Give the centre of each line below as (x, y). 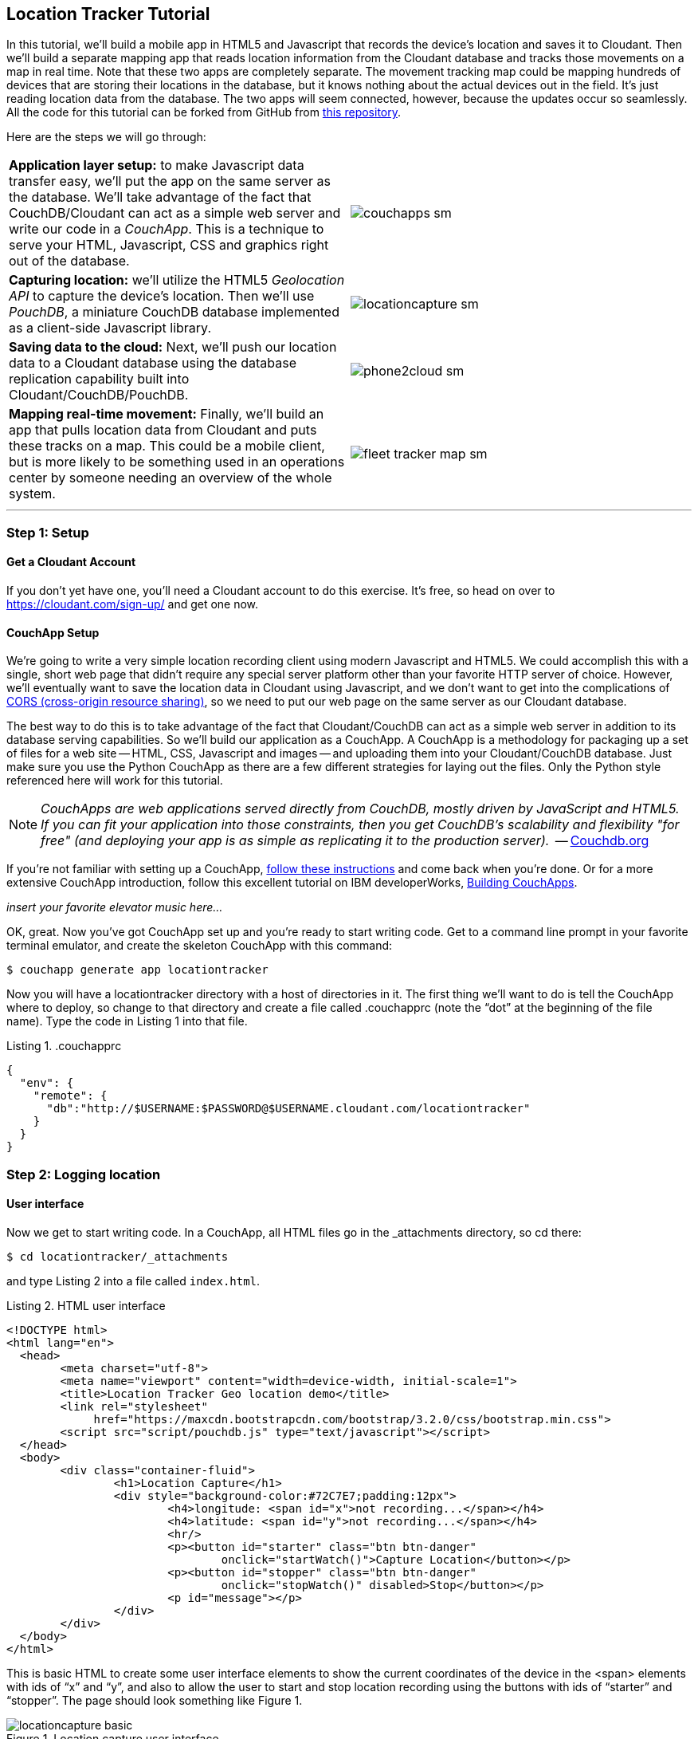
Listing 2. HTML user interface (86, 1305)
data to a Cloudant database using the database (153, 363)
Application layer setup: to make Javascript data (157, 165)
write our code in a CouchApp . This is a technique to (167, 229)
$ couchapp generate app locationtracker (137, 970)
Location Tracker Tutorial (108, 14)
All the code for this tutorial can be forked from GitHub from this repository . (204, 112)
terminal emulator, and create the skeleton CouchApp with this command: (200, 946)
